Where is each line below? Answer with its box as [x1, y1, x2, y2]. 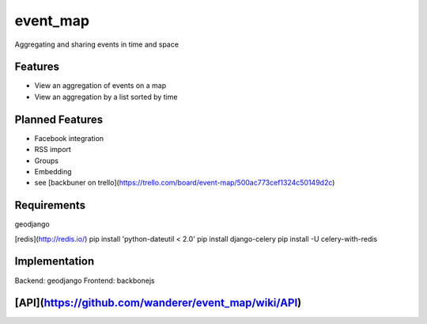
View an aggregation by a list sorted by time [34, 92, 178, 101]
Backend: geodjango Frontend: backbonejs [14, 276, 155, 285]
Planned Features [14, 112, 104, 126]
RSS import [34, 145, 71, 154]
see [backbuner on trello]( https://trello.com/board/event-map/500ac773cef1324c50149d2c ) [34, 178, 335, 188]
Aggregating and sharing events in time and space [14, 40, 179, 49]
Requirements [14, 199, 86, 212]
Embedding [34, 166, 72, 176]
